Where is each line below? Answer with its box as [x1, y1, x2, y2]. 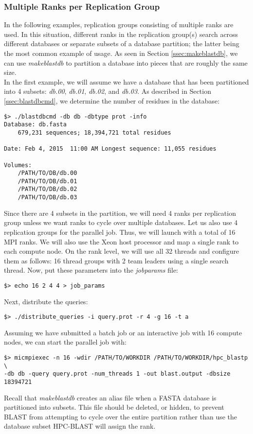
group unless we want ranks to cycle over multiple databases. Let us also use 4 [4, 217, 238, 227]
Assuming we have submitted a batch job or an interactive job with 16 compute [4, 327, 242, 337]
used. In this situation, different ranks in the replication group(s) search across [4, 29, 238, 39]
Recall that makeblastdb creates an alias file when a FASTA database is [4, 392, 217, 402]
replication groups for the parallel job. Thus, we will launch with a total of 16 [4, 226, 235, 237]
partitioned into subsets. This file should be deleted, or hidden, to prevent [4, 402, 224, 412]
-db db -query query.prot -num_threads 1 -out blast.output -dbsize [4, 370, 231, 378]
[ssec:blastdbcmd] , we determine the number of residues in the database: [4, 95, 220, 105]
